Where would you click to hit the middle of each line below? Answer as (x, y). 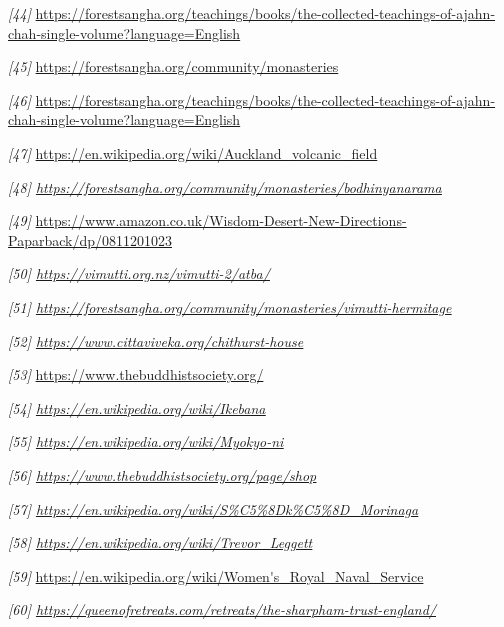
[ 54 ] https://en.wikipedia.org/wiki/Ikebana (137, 407)
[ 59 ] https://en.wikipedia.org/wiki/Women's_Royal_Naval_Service (216, 575)
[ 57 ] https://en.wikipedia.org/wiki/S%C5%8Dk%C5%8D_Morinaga (213, 508)
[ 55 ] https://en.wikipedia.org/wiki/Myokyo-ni (146, 441)
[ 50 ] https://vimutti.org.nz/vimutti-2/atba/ (139, 273)
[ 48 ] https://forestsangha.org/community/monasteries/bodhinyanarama (225, 186)
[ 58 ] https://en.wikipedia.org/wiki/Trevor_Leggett (160, 542)
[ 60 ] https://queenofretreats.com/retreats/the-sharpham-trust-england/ (222, 609)
